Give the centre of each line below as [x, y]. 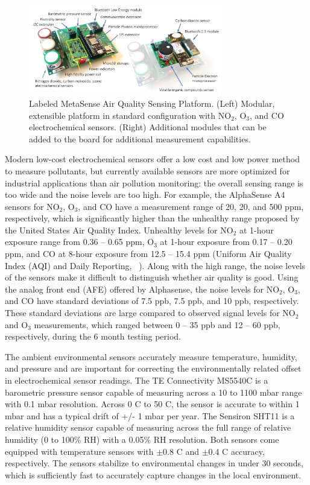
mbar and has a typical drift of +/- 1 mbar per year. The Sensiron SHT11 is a [150, 415]
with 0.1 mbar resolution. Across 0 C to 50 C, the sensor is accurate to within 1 [152, 404]
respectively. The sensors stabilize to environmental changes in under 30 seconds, [154, 463]
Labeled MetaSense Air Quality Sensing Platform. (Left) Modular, [152, 103]
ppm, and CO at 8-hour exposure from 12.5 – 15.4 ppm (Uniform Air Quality [148, 254]
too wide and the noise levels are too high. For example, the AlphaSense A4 [145, 195]
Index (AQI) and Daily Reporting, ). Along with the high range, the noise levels [155, 265]
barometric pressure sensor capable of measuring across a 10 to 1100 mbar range [153, 392]
